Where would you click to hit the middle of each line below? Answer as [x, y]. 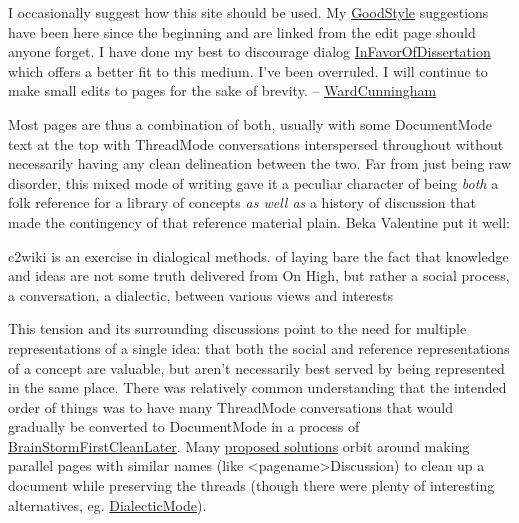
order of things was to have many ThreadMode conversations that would [230, 406]
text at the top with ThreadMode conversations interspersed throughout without [256, 143]
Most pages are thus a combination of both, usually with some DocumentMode [250, 123]
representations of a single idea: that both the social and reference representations [259, 347]
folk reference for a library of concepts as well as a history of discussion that [242, 202]
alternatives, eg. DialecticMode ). [107, 504]
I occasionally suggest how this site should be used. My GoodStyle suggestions [248, 12]
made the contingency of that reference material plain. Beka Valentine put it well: [259, 221]
